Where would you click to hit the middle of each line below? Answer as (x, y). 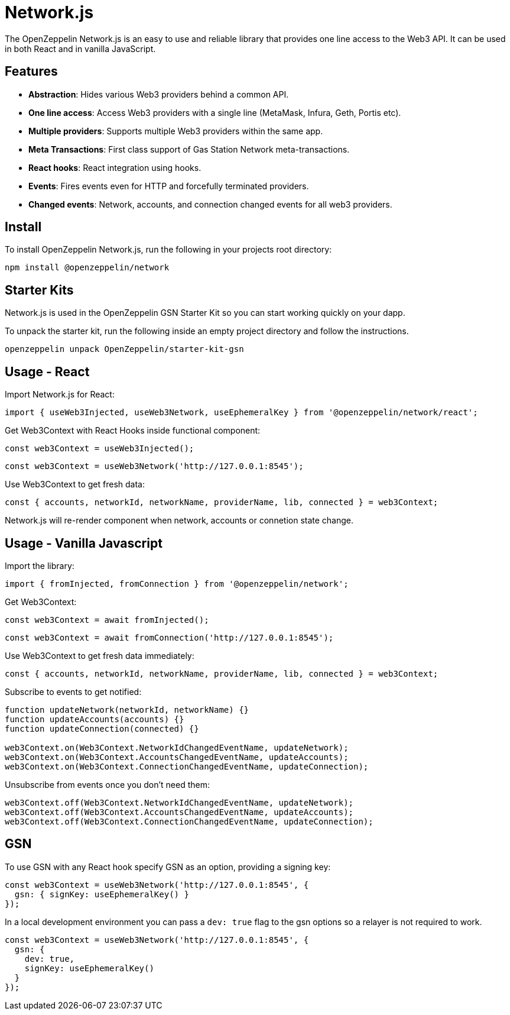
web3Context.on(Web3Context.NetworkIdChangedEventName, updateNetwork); (177, 747)
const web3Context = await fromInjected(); (107, 620)
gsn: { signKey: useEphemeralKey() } (102, 894)
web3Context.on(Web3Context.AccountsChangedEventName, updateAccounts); (177, 757)
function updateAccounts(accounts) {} (95, 719)
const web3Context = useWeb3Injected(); (100, 449)
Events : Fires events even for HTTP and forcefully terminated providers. (169, 186)
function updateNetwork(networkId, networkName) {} (127, 709)
